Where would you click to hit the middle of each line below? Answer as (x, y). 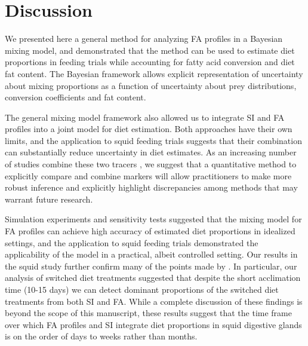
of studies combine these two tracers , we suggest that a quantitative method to (151, 164)
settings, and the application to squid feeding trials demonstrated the (132, 242)
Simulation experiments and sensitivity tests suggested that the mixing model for (153, 219)
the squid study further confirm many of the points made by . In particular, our (151, 266)
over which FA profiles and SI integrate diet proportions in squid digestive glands (153, 324)
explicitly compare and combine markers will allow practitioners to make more (148, 175)
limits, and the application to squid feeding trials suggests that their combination (153, 140)
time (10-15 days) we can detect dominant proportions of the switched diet (142, 289)
